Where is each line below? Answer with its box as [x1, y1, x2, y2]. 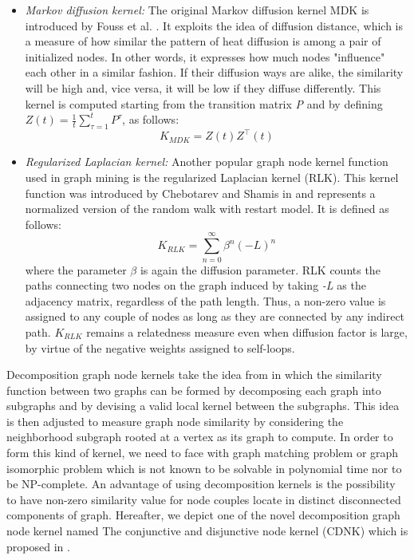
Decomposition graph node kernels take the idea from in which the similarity [6, 366, 382, 383]
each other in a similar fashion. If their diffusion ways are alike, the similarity [25, 64, 404, 81]
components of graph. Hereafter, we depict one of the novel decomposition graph [6, 507, 400, 523]
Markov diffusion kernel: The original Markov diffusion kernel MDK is [25, 2, 369, 18]
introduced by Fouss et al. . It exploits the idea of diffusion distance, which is [25, 17, 403, 34]
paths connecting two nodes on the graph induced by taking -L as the [25, 277, 366, 294]
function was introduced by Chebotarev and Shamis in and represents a [25, 184, 376, 201]
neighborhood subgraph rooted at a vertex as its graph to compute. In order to [6, 428, 393, 445]
